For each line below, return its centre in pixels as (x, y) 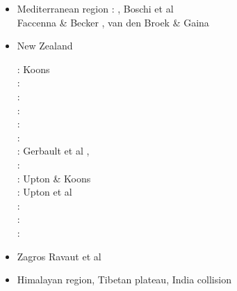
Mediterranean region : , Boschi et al (95, 8)
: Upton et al (44, 192)
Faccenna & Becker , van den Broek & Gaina (113, 22)
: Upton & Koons (54, 178)
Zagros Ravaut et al (59, 256)
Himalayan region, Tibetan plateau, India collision (124, 280)
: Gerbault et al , (53, 151)
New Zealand (45, 46)
